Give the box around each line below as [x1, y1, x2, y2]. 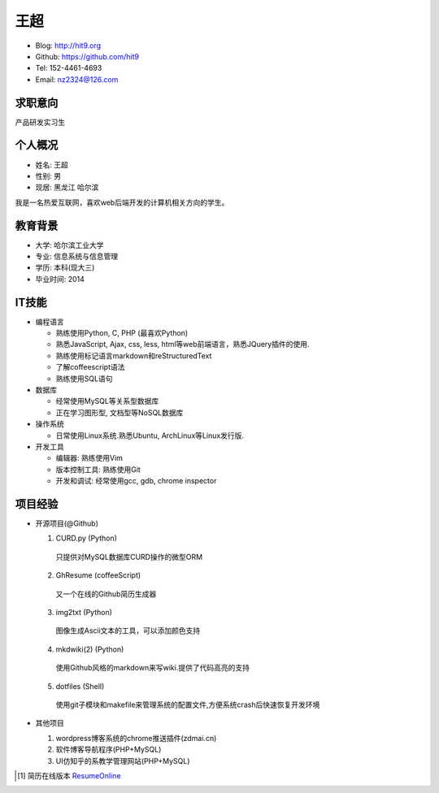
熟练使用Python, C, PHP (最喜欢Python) [55, 328, 189, 338]
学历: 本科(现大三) [35, 262, 95, 272]
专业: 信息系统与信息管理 [35, 252, 118, 261]
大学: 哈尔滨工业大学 [35, 240, 104, 249]
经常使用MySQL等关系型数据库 [55, 396, 159, 406]
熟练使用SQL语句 [55, 374, 113, 383]
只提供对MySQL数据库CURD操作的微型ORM [55, 552, 203, 561]
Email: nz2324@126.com [35, 74, 119, 84]
